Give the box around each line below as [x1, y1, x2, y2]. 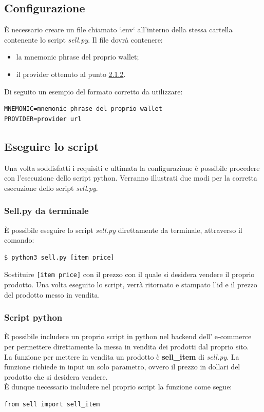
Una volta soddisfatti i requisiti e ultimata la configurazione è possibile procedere [4, 162, 260, 173]
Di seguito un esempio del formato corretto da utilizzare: [4, 86, 183, 96]
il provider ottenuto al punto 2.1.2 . [16, 68, 126, 79]
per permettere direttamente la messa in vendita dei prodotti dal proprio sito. [4, 341, 249, 351]
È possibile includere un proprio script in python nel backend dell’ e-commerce [4, 331, 252, 342]
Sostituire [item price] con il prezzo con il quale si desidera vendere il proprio [4, 269, 255, 280]
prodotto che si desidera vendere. [4, 371, 108, 382]
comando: [4, 234, 34, 245]
